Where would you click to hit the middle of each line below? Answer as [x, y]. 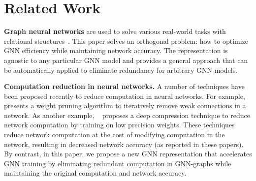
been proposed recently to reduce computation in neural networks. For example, [125, 96]
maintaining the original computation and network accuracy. [95, 173]
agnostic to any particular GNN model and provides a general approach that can [126, 60]
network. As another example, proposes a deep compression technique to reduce [127, 115]
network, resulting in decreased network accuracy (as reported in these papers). [124, 144]
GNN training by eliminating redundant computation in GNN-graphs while [118, 163]
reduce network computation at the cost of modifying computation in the [114, 135]
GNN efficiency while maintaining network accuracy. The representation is [116, 50]
